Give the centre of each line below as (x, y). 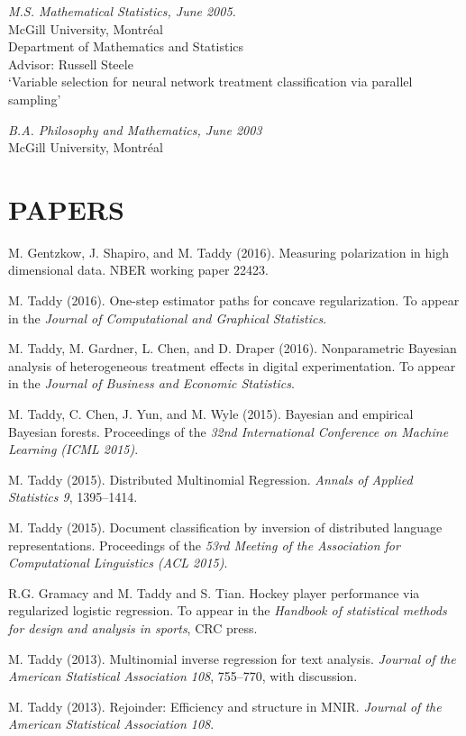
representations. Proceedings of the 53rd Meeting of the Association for (204, 545)
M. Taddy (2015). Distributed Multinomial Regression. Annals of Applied (210, 479)
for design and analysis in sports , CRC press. (133, 627)
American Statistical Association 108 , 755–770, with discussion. (183, 676)
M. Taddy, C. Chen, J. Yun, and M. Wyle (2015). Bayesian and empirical (211, 414)
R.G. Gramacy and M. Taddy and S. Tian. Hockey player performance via (214, 592)
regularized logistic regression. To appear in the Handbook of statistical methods (228, 610)
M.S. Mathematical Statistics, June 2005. (122, 11)
